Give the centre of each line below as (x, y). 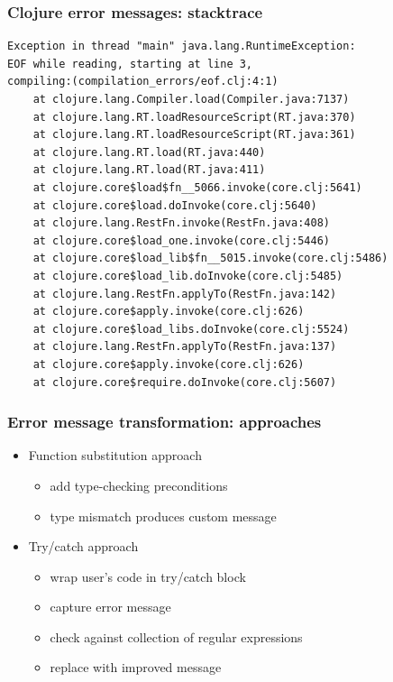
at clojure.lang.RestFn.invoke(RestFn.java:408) (181, 223)
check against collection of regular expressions (176, 636)
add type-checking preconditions (139, 485)
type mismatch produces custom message (163, 516)
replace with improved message (136, 667)
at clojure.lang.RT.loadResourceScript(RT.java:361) (194, 135)
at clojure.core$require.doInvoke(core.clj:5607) (185, 382)
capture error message (110, 607)
